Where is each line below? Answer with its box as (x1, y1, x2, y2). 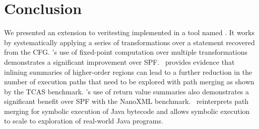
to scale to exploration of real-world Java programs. (4, 115, 163, 126)
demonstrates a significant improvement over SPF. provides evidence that (4, 56, 235, 67)
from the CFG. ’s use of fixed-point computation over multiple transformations (4, 47, 247, 57)
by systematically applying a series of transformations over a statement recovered (4, 37, 255, 47)
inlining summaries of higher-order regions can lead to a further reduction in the (4, 66, 252, 77)
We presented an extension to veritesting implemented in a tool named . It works (4, 27, 254, 38)
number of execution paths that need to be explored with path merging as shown (4, 76, 254, 87)
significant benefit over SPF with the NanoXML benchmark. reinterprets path (4, 96, 249, 106)
